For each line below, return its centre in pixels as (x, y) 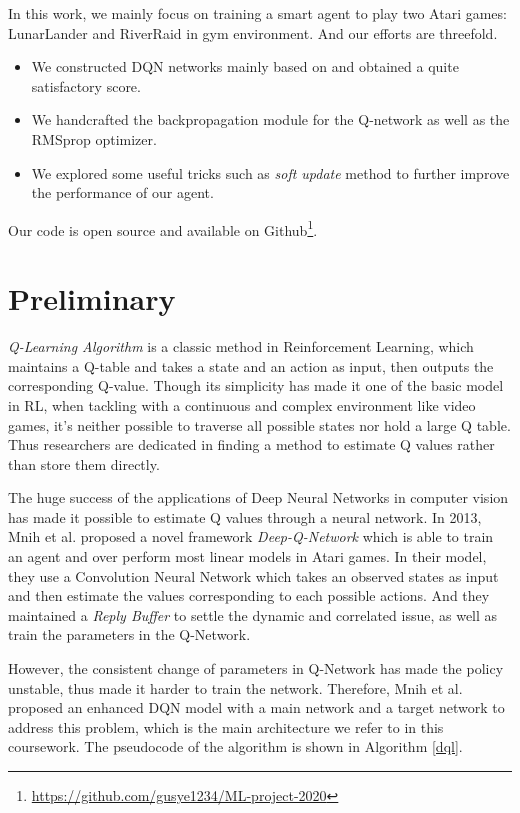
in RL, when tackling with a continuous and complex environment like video (242, 404)
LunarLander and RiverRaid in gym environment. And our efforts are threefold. (253, 32)
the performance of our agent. (122, 192)
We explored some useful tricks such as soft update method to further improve (270, 172)
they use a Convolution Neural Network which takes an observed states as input (253, 575)
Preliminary (92, 298)
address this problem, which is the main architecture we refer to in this (226, 726)
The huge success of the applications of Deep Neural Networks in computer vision (258, 497)
